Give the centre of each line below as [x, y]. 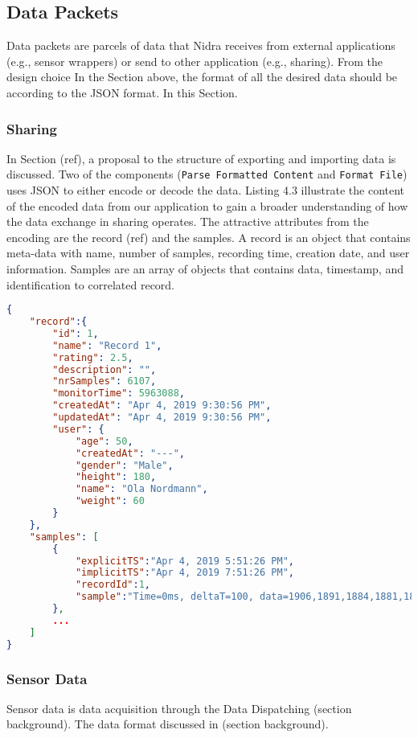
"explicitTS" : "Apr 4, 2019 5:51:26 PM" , [184, 561]
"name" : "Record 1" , [107, 345]
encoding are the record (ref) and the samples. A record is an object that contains [209, 237]
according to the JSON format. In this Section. [122, 92]
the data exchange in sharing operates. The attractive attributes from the [188, 221]
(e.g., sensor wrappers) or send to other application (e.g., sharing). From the [195, 61]
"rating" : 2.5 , [93, 357]
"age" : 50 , [104, 441]
